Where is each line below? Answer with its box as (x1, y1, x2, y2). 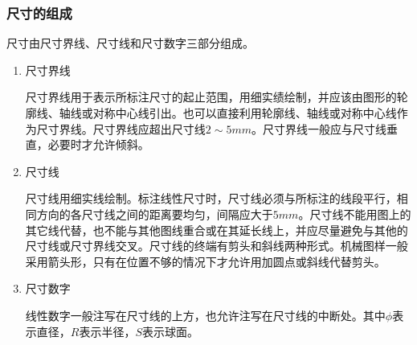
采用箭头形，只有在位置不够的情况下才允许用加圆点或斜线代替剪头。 (25, 253, 386, 269)
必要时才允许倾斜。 (47, 136, 149, 153)
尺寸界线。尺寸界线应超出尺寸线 (36, 120, 206, 137)
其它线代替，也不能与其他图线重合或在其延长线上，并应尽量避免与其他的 (25, 221, 408, 238)
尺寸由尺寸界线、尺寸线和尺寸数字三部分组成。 (6, 35, 254, 51)
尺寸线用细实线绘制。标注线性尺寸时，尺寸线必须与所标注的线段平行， (25, 190, 397, 207)
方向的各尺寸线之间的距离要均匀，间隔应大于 (36, 205, 273, 222)
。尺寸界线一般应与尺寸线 (251, 120, 386, 137)
